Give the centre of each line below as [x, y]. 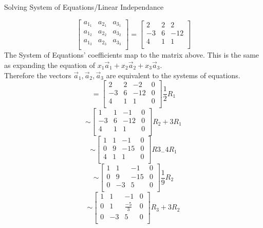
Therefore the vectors [38, 75]
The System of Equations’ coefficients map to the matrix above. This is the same [132, 55]
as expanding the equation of [50, 65]
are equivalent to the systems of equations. [173, 75]
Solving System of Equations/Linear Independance [84, 7]
